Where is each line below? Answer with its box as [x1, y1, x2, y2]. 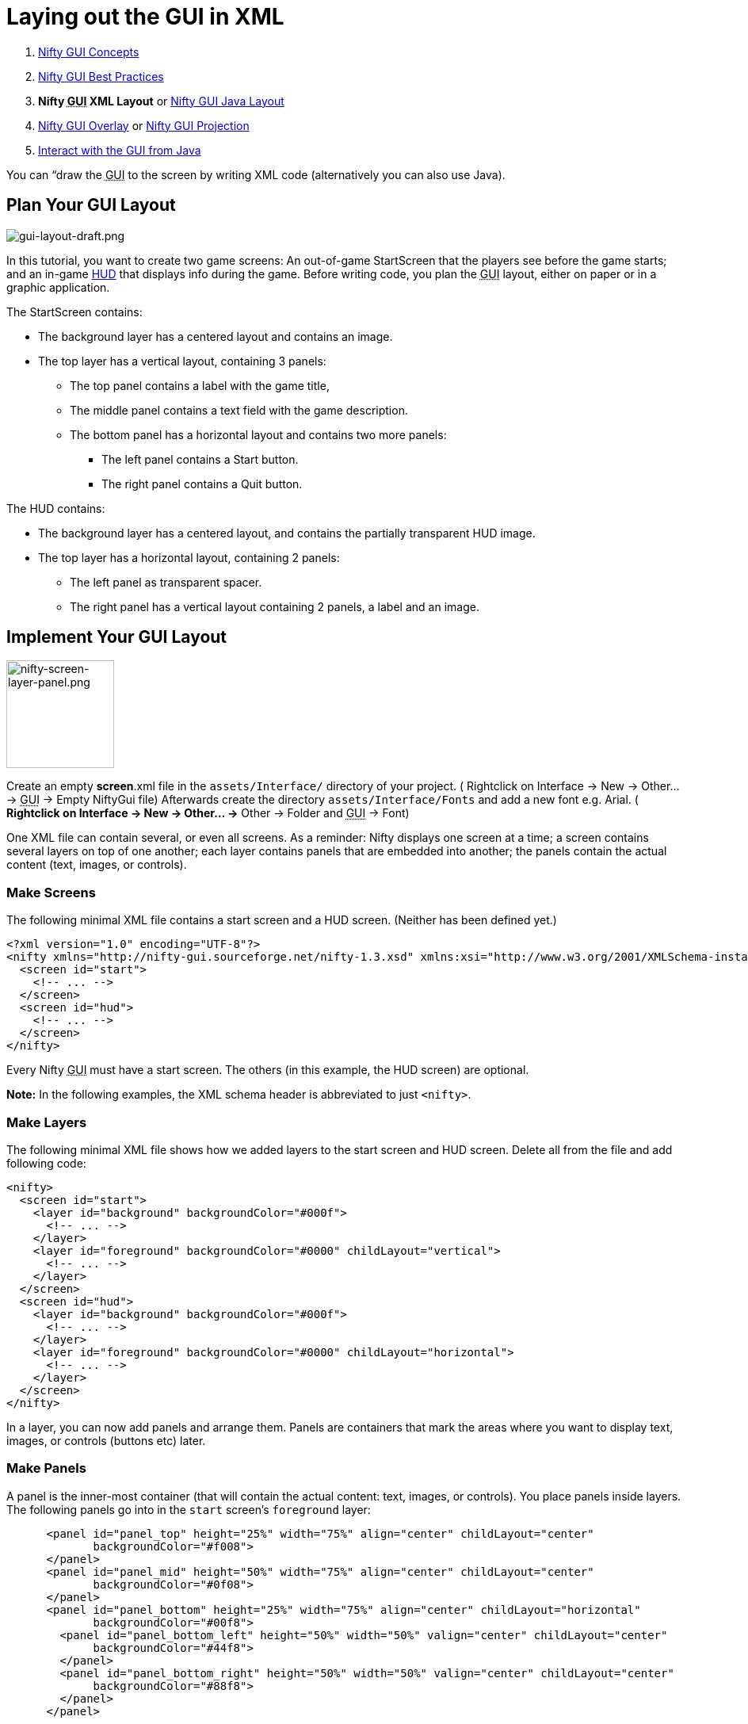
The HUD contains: [6, 501, 105, 515]
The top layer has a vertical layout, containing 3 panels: [38, 354, 326, 368]
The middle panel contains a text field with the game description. [70, 403, 408, 417]
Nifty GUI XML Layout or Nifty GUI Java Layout [38, 94, 284, 108]
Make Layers [6, 1114, 87, 1130]
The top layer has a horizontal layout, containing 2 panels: [38, 550, 340, 564]
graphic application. [6, 280, 110, 294]
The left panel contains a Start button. [101, 452, 299, 466]
